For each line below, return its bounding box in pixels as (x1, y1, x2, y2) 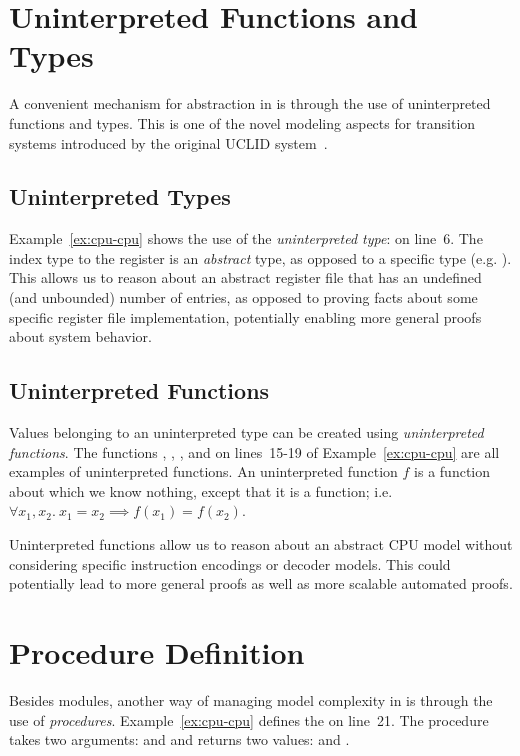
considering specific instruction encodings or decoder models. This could (9, 553, 451, 574)
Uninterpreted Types (9, 181, 231, 212)
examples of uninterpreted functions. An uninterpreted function (9, 461, 398, 482)
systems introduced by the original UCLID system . (9, 132, 328, 153)
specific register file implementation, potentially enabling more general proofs (9, 306, 482, 327)
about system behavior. (9, 326, 152, 347)
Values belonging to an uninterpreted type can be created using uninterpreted (9, 422, 484, 443)
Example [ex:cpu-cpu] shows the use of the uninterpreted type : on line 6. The (9, 228, 483, 249)
